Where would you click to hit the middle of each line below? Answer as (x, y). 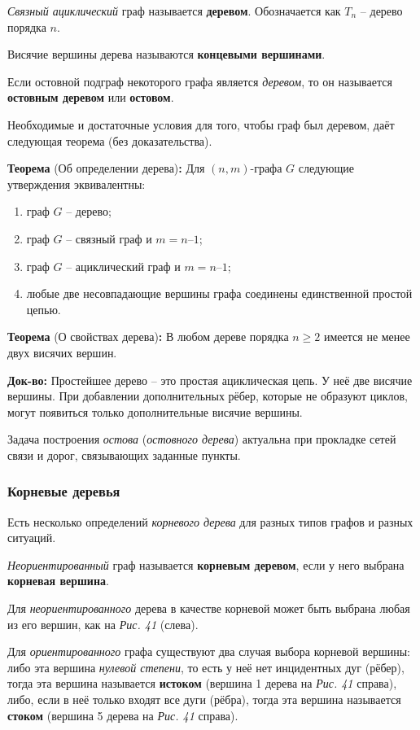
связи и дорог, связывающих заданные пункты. (124, 455)
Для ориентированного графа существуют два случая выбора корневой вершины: (209, 651)
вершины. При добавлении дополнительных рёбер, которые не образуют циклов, (208, 396)
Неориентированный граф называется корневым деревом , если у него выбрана (206, 564)
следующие (326, 168)
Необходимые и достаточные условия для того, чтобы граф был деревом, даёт (201, 124)
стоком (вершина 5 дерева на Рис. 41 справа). (123, 715)
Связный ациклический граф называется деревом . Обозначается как (174, 11)
